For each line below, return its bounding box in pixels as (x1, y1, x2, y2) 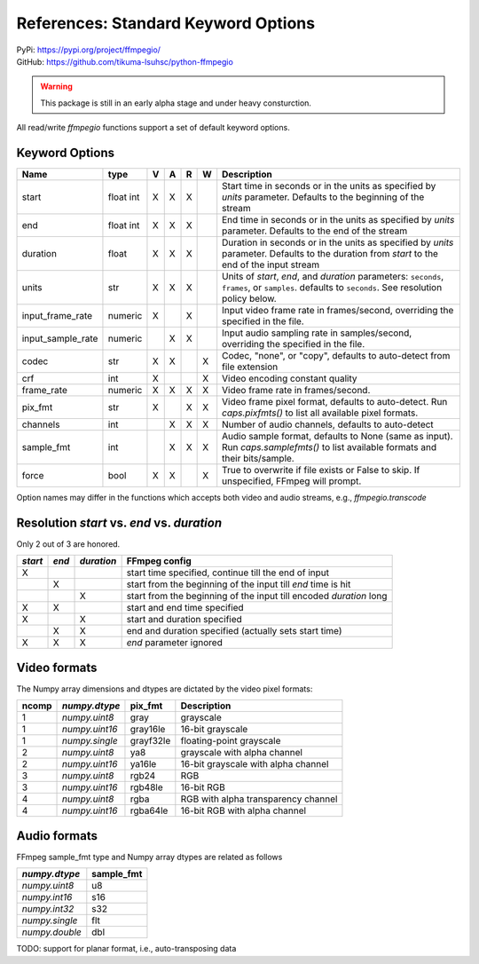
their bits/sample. (222, 453, 294, 465)
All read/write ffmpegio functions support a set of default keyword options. (16, 122, 290, 133)
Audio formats (16, 828, 98, 843)
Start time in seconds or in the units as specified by (222, 180, 436, 193)
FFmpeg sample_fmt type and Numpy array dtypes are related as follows (16, 851, 283, 862)
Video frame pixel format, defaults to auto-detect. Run (222, 396, 448, 408)
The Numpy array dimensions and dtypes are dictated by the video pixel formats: (16, 683, 313, 694)
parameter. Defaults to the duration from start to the (222, 248, 439, 260)
